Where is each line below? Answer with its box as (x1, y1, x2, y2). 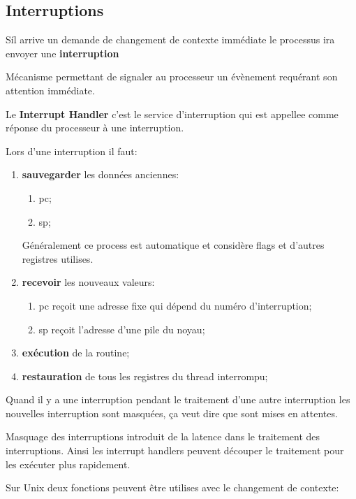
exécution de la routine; (22, 345, 130, 360)
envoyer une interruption (6, 45, 119, 60)
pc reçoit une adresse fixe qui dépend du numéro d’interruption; (38, 298, 312, 312)
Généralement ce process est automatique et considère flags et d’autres (22, 238, 325, 252)
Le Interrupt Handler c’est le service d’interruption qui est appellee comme (6, 106, 339, 121)
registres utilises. (22, 251, 94, 266)
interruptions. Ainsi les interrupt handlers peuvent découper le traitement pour (6, 443, 344, 458)
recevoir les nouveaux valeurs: (22, 275, 155, 289)
